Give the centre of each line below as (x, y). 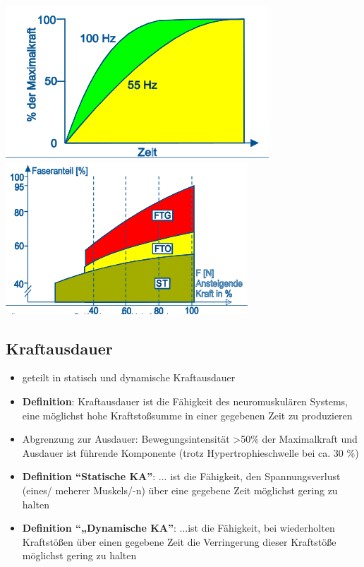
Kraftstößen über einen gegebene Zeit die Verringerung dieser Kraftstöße (179, 541)
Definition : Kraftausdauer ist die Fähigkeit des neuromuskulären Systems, (185, 401)
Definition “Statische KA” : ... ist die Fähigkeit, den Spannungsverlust (181, 476)
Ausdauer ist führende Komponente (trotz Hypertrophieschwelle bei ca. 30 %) (190, 452)
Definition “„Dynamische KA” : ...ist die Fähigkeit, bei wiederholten (178, 528)
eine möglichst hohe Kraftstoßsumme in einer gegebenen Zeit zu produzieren (187, 415)
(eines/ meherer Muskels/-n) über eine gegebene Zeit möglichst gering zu (180, 490)
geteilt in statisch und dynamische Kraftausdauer (129, 377)
